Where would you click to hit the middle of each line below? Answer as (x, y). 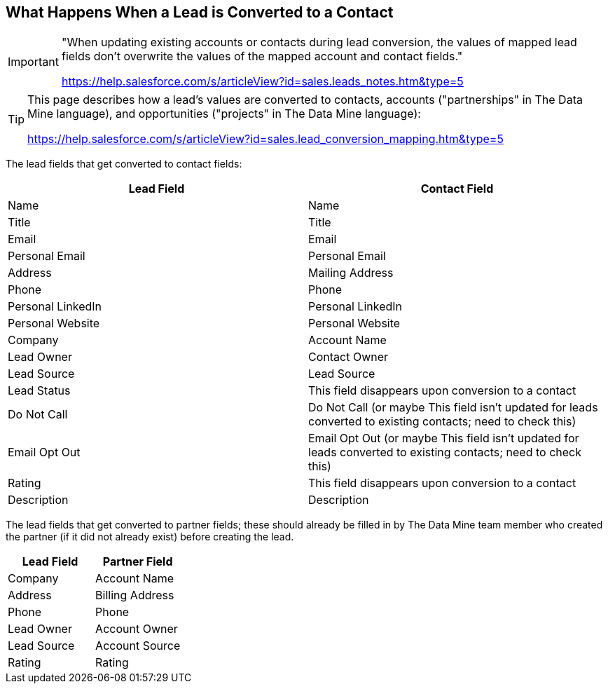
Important (33, 62)
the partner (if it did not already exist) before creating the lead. (150, 537)
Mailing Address (351, 273)
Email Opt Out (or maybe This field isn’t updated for (444, 438)
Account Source (138, 646)
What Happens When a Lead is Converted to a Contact (200, 12)
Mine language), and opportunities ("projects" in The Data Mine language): (224, 114)
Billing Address (135, 595)
